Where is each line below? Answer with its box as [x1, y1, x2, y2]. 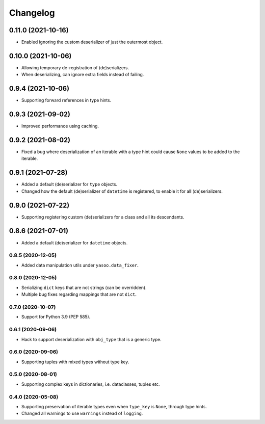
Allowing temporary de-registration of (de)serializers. [21, 64, 130, 71]
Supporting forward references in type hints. [21, 97, 111, 103]
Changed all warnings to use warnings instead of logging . [21, 410, 143, 417]
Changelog [9, 7, 55, 18]
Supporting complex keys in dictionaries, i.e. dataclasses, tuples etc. [21, 381, 160, 387]
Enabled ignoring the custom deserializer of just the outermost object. [21, 39, 163, 45]
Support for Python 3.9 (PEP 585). [21, 314, 91, 320]
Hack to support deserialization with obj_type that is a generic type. [21, 336, 161, 342]
